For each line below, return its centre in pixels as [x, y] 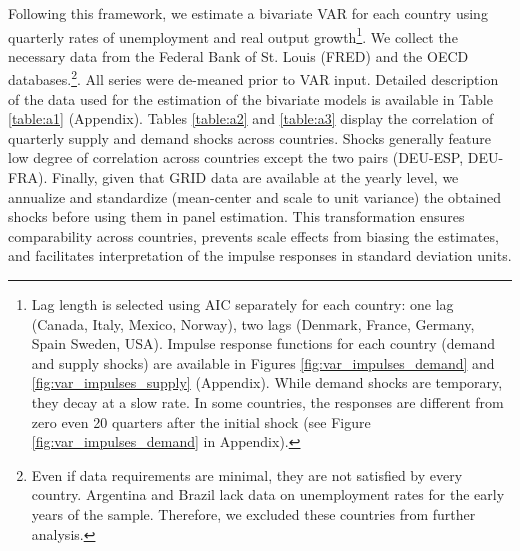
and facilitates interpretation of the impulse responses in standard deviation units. [260, 255]
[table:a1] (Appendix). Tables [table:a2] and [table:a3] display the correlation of [251, 118]
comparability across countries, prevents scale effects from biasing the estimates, [253, 235]
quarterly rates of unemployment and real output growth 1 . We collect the [233, 35]
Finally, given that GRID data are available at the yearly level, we [255, 177]
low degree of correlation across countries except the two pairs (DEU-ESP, [236, 157]
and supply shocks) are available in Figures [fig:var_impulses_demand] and [263, 362]
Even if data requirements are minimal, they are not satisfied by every [247, 474]
